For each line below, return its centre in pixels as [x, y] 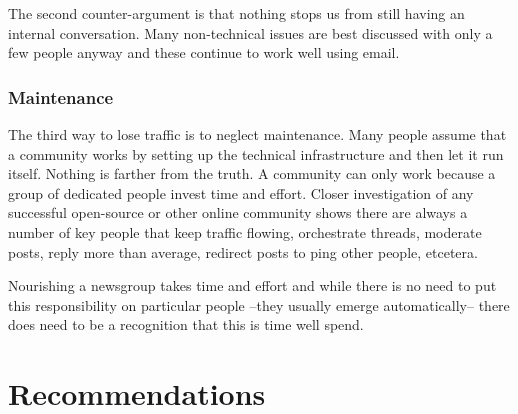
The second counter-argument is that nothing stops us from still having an [236, 13]
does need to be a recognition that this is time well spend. [186, 324]
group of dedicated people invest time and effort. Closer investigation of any [241, 192]
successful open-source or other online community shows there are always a [238, 212]
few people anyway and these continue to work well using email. [204, 52]
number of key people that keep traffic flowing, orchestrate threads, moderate [245, 231]
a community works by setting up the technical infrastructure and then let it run [256, 153]
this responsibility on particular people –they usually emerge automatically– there [259, 304]
